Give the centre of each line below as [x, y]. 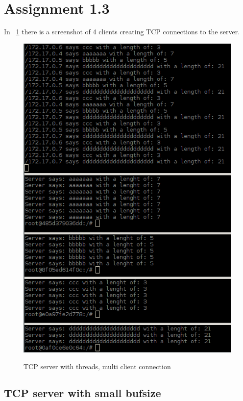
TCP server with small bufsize [83, 392]
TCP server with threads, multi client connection [97, 366]
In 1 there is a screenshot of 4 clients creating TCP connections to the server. [122, 32]
